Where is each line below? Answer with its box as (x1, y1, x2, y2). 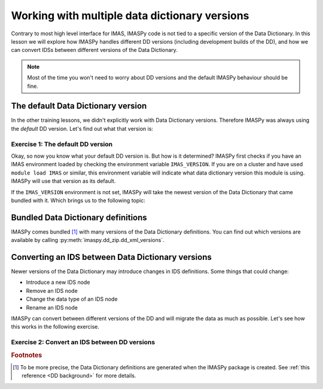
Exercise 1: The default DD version (11, 140, 113, 148)
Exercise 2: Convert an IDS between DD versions (11, 338, 156, 347)
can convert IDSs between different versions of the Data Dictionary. (11, 47, 178, 54)
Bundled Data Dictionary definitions (11, 212, 148, 222)
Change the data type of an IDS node (26, 296, 118, 303)
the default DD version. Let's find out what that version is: (11, 125, 154, 132)
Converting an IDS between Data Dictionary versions (11, 252, 212, 262)
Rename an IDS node (26, 304, 78, 311)
